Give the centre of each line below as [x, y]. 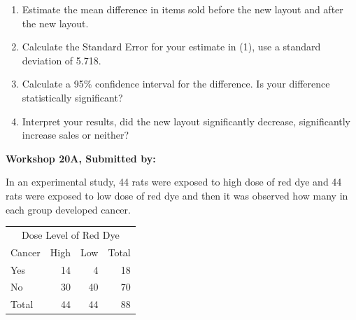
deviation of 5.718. [62, 60]
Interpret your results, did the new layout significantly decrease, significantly [186, 121]
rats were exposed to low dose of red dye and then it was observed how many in [177, 195]
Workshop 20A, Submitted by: [81, 158]
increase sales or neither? [76, 135]
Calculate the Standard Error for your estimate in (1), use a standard [171, 47]
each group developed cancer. [68, 209]
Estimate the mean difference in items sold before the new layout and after [183, 9]
